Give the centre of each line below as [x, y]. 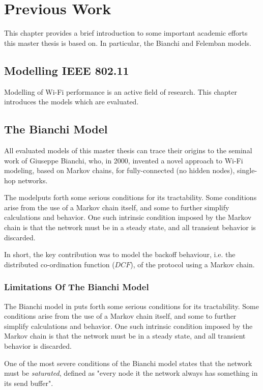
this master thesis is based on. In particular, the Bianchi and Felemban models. [128, 43]
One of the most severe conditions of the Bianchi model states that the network [128, 363]
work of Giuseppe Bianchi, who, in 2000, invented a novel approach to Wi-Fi [124, 160]
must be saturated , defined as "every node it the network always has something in [131, 373]
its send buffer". [29, 383]
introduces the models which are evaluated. [71, 102]
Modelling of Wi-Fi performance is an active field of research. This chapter [121, 91]
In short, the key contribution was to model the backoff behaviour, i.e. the [120, 254]
